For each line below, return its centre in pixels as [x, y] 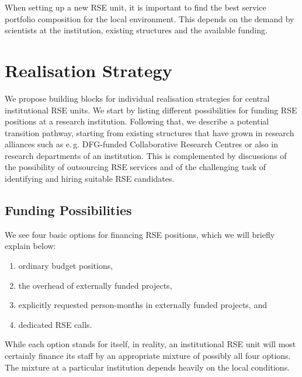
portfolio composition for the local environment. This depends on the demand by [150, 18]
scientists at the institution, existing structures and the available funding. [136, 30]
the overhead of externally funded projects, [95, 285]
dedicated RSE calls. [55, 324]
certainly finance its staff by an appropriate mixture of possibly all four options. [148, 356]
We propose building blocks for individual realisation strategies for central [137, 98]
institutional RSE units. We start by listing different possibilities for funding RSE [151, 110]
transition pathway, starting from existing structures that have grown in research [150, 132]
